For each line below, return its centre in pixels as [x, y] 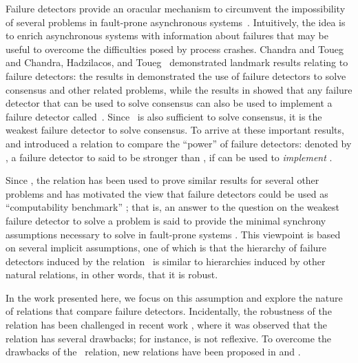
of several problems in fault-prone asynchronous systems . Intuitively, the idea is [176, 22]
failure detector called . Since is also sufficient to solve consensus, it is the [164, 116]
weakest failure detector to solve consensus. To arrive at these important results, [175, 130]
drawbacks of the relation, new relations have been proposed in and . [153, 352]
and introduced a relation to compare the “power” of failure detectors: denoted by [179, 143]
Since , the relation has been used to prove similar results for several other [162, 180]
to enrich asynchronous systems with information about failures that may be [167, 35]
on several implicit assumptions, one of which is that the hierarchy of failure [166, 248]
